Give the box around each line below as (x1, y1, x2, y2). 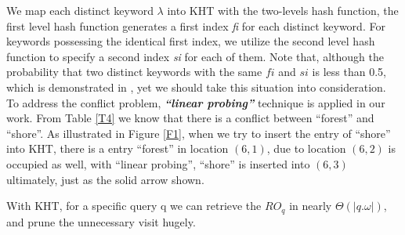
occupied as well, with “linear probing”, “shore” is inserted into (6, 155, 310, 172)
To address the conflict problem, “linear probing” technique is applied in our (6, 94, 385, 110)
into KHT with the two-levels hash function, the (167, 2, 399, 18)
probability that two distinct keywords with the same (6, 63, 262, 80)
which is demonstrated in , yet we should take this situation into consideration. (6, 78, 386, 95)
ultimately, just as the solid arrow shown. (6, 171, 204, 187)
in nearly (289, 197, 332, 214)
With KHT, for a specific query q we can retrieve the (6, 197, 262, 214)
